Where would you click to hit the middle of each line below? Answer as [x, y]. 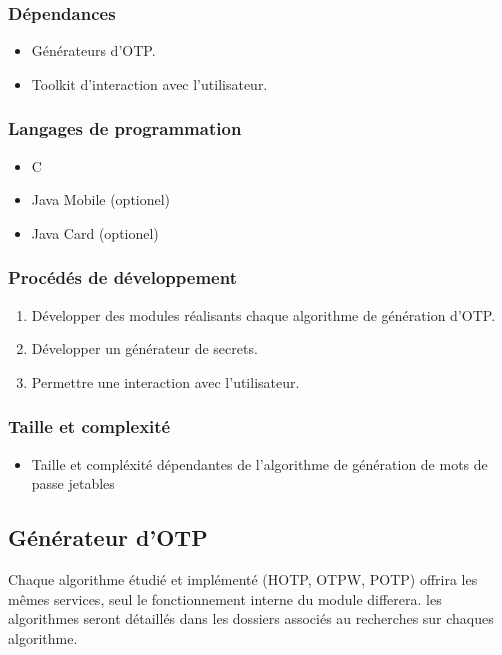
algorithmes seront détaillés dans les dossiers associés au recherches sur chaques [251, 618]
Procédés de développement [122, 277]
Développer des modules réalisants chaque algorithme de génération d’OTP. [263, 314]
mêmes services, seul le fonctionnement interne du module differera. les [225, 598]
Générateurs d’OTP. [93, 50]
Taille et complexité [89, 426]
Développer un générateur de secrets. [144, 348]
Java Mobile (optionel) [101, 199]
